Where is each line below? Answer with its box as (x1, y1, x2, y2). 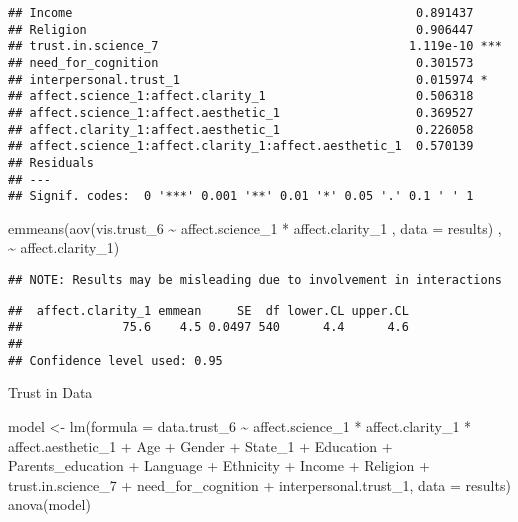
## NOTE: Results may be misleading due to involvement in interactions (8, 273, 502, 288)
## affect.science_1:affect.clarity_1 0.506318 (8, 89, 474, 104)
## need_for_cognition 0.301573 (8, 55, 474, 70)
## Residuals (8, 155, 94, 170)
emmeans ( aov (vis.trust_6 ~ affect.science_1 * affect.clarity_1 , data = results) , (8, 217, 502, 238)
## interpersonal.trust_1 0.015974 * (8, 72, 488, 87)
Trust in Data (8, 382, 93, 403)
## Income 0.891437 (8, 6, 474, 20)
